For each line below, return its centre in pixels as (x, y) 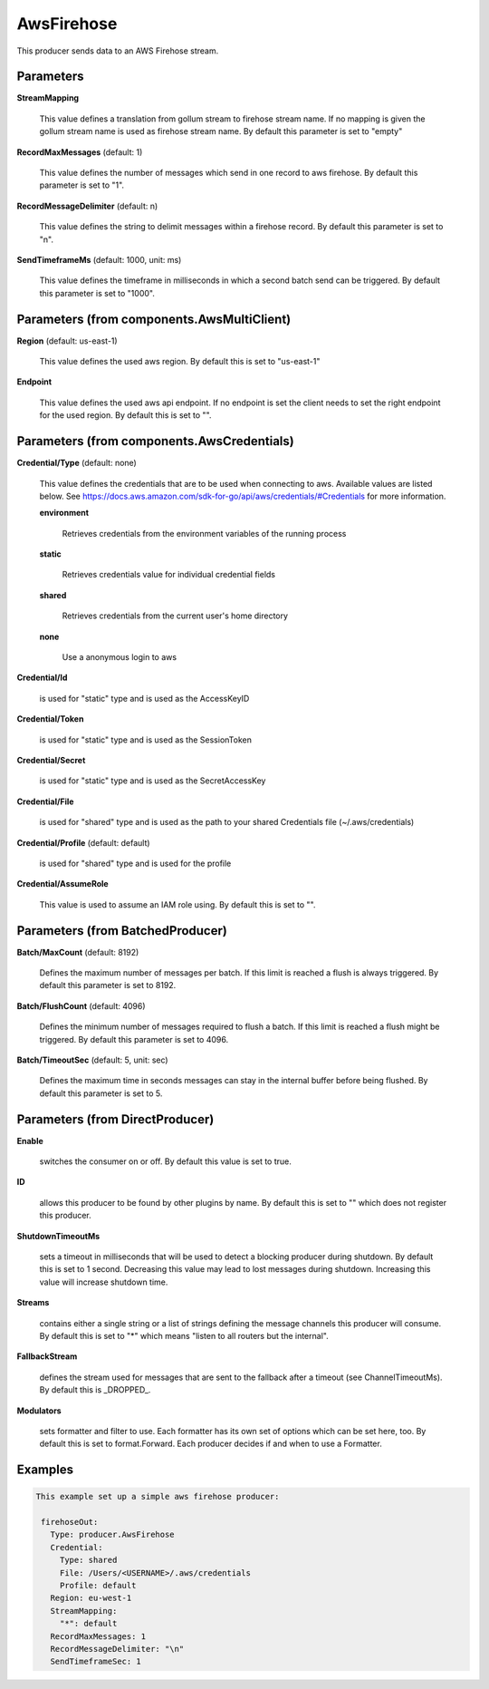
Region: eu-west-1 (91, 1598)
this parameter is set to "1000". (97, 293)
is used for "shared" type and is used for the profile (135, 863)
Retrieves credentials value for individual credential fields (169, 575)
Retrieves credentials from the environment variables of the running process (204, 533)
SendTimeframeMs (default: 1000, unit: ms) (99, 259)
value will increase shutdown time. (104, 1282)
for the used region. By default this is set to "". (125, 415)
